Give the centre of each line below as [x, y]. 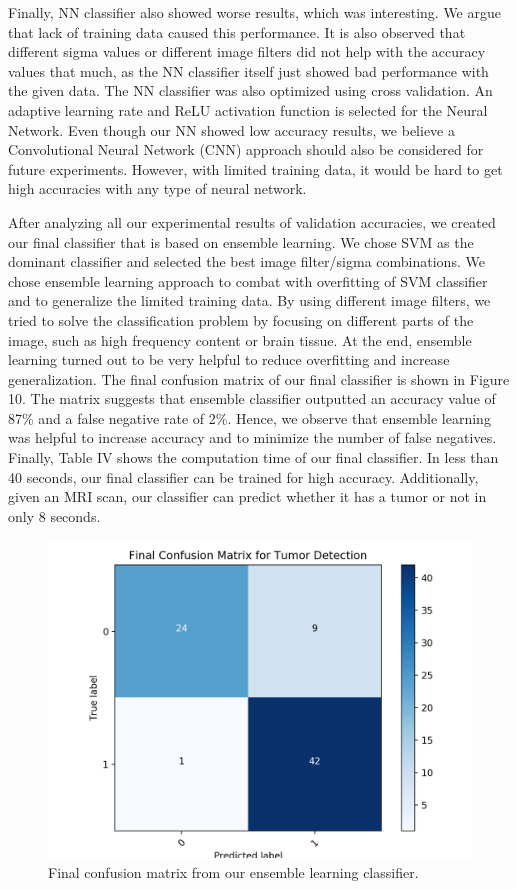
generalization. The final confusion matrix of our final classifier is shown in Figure [259, 378]
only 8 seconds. [54, 515]
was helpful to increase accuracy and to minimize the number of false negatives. [252, 437]
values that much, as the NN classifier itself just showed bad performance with [248, 70]
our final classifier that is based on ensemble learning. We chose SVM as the [241, 241]
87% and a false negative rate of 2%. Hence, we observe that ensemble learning [249, 417]
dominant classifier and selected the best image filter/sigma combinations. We [246, 261]
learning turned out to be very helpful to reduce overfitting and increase [229, 359]
